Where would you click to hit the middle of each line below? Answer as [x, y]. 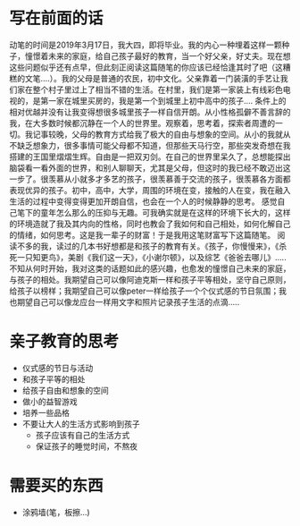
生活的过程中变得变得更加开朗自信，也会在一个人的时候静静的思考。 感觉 [143, 201]
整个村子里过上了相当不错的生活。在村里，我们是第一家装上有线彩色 [158, 89]
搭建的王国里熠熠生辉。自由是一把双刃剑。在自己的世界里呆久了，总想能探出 [150, 157]
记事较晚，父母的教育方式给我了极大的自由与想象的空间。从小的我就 [158, 134]
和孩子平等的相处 [54, 379]
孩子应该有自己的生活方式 [83, 435]
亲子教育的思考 [64, 342]
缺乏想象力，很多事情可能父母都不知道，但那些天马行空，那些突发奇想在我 [154, 145]
